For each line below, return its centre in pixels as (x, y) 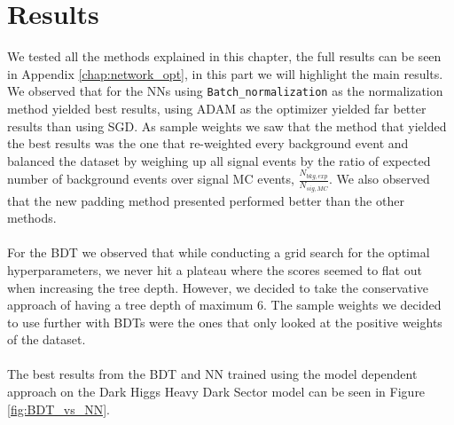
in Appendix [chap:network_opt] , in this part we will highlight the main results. (225, 73)
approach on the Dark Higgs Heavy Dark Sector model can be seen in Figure (216, 392)
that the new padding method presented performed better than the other (206, 200)
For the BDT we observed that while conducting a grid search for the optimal (219, 252)
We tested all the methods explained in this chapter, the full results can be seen (224, 56)
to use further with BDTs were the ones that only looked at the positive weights (225, 322)
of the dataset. (47, 339)
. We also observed (379, 179)
